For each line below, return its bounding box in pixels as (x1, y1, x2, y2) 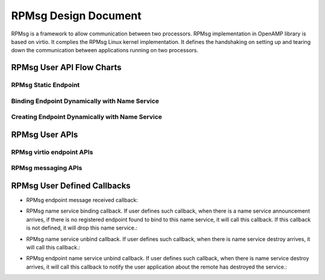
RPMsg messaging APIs (11, 164, 82, 172)
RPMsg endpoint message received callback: (26, 196, 138, 204)
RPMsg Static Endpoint (11, 81, 80, 90)
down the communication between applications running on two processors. (11, 47, 199, 54)
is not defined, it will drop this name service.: (26, 224, 138, 231)
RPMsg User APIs (11, 129, 78, 139)
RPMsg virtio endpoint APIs (11, 148, 93, 156)
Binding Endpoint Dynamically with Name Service (11, 97, 159, 105)
